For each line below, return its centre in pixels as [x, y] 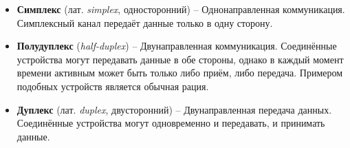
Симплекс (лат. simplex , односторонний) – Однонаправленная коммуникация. [181, 9]
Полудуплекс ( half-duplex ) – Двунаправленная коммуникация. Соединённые [177, 46]
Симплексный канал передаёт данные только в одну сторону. [145, 22]
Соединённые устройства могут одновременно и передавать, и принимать [171, 123]
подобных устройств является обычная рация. [113, 86]
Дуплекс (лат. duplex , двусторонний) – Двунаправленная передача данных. [174, 109]
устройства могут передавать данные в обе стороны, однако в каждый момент [180, 59]
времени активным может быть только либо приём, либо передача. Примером [180, 73]
